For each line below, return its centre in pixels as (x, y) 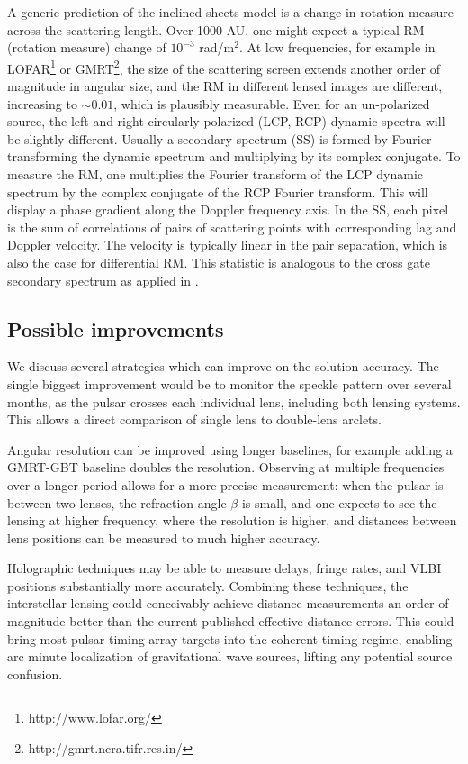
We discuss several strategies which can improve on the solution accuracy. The (223, 366)
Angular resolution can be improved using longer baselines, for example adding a (230, 449)
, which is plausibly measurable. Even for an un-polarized (272, 103)
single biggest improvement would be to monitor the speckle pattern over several (229, 383)
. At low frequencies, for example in (337, 47)
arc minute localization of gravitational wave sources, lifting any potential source (230, 656)
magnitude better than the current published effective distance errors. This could (231, 621)
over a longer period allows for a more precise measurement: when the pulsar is (225, 484)
